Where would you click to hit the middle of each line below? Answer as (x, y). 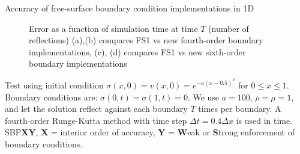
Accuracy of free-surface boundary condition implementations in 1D (130, 8)
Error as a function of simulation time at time (113, 28)
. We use (203, 97)
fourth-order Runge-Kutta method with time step (96, 120)
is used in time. (264, 120)
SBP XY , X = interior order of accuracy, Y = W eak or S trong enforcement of (150, 132)
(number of (229, 28)
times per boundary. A (240, 109)
